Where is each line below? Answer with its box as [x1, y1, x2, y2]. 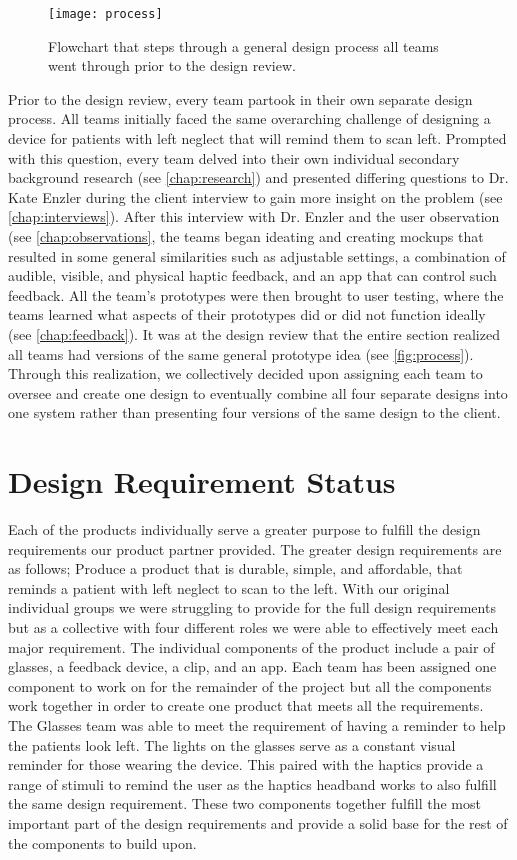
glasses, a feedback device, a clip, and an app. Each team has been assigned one [8, 656, 497, 677]
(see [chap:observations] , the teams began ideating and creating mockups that [8, 226, 484, 246]
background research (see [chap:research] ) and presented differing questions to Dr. [8, 167, 509, 188]
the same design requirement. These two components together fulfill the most [8, 793, 481, 814]
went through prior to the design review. [48, 55, 296, 76]
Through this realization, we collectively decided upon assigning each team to [8, 363, 483, 384]
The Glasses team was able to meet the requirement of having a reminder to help [8, 715, 506, 735]
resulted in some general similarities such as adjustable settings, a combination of [8, 245, 506, 266]
